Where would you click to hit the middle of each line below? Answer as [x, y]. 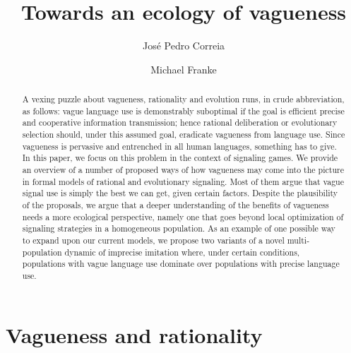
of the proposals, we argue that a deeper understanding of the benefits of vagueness [175, 205]
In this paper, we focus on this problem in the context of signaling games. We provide [180, 158]
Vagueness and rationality [134, 334]
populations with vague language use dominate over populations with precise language [181, 264]
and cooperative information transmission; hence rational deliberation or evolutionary [180, 122]
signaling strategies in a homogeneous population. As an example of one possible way [179, 228]
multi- [298, 240]
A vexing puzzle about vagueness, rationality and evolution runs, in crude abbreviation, [183, 99]
